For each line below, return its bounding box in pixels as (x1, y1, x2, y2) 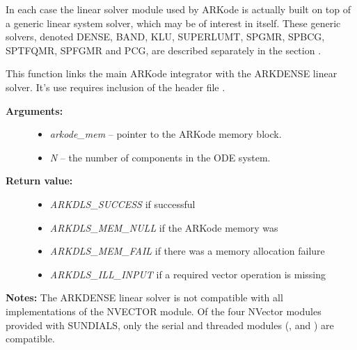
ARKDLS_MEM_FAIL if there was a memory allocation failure (49, 244, 325, 258)
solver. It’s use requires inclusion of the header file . (6, 79, 225, 94)
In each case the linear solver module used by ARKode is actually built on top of (6, 2, 351, 16)
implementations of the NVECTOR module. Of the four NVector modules (6, 303, 322, 318)
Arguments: (6, 103, 63, 118)
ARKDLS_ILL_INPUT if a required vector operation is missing (49, 267, 326, 281)
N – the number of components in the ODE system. (49, 150, 271, 164)
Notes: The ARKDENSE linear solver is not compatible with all (6, 290, 283, 305)
